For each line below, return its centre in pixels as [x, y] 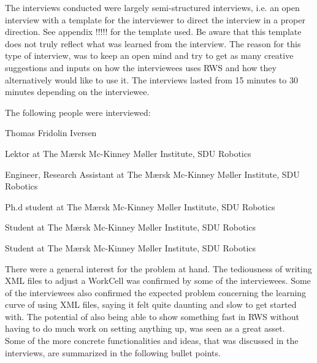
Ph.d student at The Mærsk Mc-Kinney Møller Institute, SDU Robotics [140, 206]
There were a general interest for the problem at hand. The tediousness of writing [158, 268]
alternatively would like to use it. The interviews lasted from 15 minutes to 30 [151, 79]
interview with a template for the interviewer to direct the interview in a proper [155, 19]
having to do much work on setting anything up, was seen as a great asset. [145, 328]
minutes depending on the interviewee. [77, 92]
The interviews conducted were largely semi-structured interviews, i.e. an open [152, 7]
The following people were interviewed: [78, 112]
